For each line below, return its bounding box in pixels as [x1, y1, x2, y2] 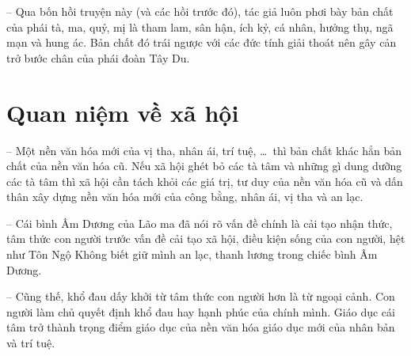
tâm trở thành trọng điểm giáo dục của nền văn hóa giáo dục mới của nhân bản [6, 319, 395, 335]
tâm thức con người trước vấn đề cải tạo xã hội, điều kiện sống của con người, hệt [6, 230, 405, 247]
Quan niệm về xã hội [6, 96, 239, 128]
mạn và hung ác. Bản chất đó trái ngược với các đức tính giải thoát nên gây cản [6, 34, 397, 51]
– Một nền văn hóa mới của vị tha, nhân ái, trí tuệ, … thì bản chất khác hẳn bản [6, 142, 402, 158]
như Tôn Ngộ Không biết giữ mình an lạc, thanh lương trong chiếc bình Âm [6, 246, 378, 263]
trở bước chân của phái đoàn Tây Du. [6, 49, 190, 66]
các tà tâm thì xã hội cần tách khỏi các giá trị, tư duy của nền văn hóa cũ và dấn [6, 172, 403, 189]
